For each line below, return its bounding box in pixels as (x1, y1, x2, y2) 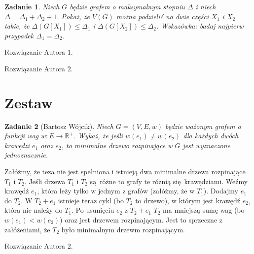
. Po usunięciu (72, 205, 114, 215)
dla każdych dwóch (183, 130, 239, 141)
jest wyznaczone (182, 140, 231, 150)
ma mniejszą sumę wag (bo (163, 205, 245, 215)
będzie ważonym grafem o (165, 121, 241, 131)
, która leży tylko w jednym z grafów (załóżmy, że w (37, 186, 195, 196)
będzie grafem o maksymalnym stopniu (70, 1, 185, 11)
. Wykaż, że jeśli (73, 130, 123, 141)
